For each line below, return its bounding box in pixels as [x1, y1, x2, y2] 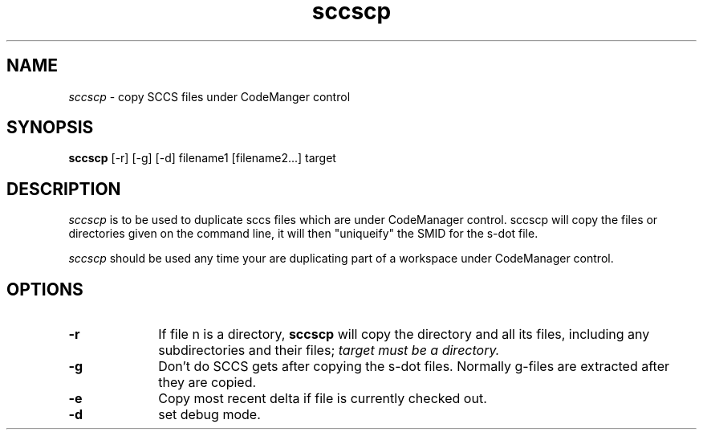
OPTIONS [6, 279, 83, 299]
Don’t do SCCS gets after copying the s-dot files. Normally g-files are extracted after [158, 358, 670, 375]
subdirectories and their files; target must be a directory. [158, 342, 500, 359]
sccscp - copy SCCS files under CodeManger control [68, 89, 351, 104]
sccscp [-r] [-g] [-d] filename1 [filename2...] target [68, 151, 336, 165]
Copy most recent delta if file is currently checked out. [158, 390, 487, 407]
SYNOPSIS [6, 117, 94, 138]
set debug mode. [158, 406, 261, 423]
